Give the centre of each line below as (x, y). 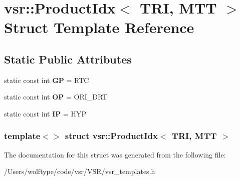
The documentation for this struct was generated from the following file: (115, 154)
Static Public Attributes (68, 59)
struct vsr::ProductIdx (111, 136)
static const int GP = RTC (47, 80)
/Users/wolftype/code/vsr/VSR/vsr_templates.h (80, 171)
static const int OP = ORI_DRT (56, 97)
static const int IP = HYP (45, 113)
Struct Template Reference (99, 27)
